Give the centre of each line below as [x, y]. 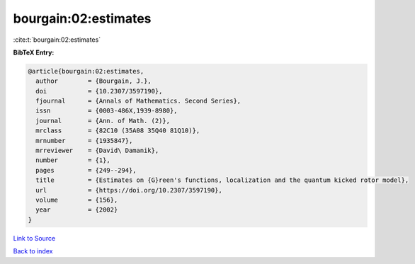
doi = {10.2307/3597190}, [99, 91]
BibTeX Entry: [34, 52]
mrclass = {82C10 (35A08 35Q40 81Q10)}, [118, 131]
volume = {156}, [77, 200]
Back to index [33, 251]
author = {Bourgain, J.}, [93, 81]
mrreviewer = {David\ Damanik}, [97, 151]
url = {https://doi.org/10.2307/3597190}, [129, 190]
